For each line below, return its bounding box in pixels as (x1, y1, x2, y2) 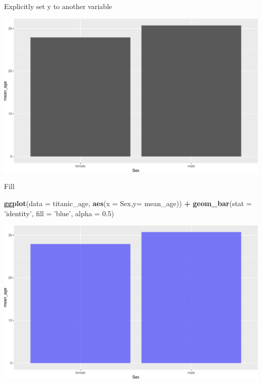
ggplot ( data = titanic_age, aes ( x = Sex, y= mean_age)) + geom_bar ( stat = (4, 198, 252, 208)
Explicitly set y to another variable (4, 1, 112, 11)
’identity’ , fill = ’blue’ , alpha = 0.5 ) (4, 208, 114, 218)
